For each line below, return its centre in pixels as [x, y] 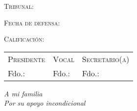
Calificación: [24, 39]
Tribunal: [19, 6]
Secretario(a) [106, 59]
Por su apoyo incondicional [45, 103]
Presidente [27, 59]
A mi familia [23, 93]
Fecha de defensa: [32, 22]
